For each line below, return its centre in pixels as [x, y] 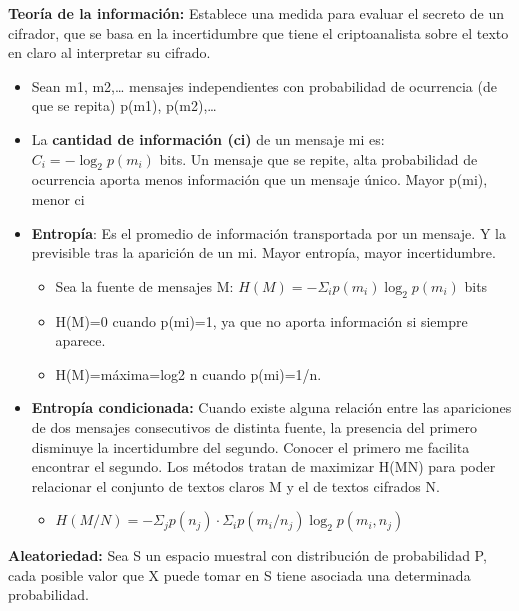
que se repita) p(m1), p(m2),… [124, 105]
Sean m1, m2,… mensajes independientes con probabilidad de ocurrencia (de [264, 85]
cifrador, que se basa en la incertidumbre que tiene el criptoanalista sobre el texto [258, 32]
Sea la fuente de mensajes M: [144, 285]
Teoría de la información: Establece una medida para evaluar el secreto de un [256, 13]
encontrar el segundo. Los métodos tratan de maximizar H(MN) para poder [263, 466]
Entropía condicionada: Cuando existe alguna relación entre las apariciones [271, 407]
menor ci [58, 198]
